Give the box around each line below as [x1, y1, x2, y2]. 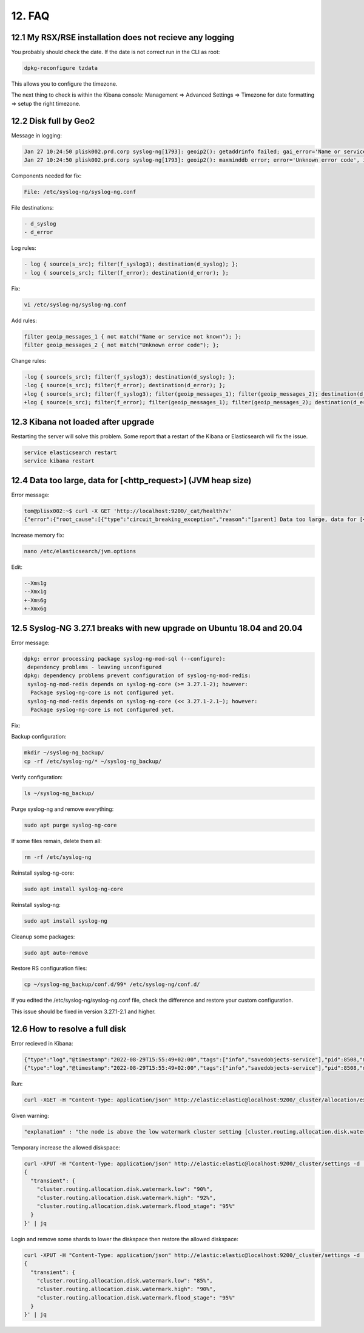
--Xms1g [24, 579, 47, 587]
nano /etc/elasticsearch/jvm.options [24, 548, 136, 554]
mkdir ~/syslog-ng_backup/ [24, 749, 104, 756]
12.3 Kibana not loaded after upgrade [11, 416, 155, 427]
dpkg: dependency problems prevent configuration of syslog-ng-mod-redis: [24, 672, 252, 679]
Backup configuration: [11, 733, 67, 740]
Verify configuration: [11, 773, 63, 780]
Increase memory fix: [11, 531, 65, 539]
